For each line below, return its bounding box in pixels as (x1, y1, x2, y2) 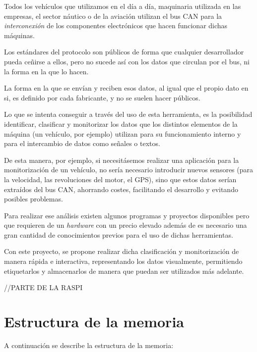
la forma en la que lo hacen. (4, 66, 89, 76)
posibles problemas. (4, 194, 63, 204)
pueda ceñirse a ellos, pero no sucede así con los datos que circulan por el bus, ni (4, 56, 250, 66)
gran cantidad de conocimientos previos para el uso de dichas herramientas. (4, 229, 233, 240)
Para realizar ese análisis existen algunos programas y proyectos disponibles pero (4, 210, 250, 220)
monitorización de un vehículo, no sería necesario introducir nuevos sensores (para (4, 164, 254, 175)
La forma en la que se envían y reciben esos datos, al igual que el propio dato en (4, 83, 249, 93)
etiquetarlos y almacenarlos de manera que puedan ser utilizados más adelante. (4, 265, 244, 276)
